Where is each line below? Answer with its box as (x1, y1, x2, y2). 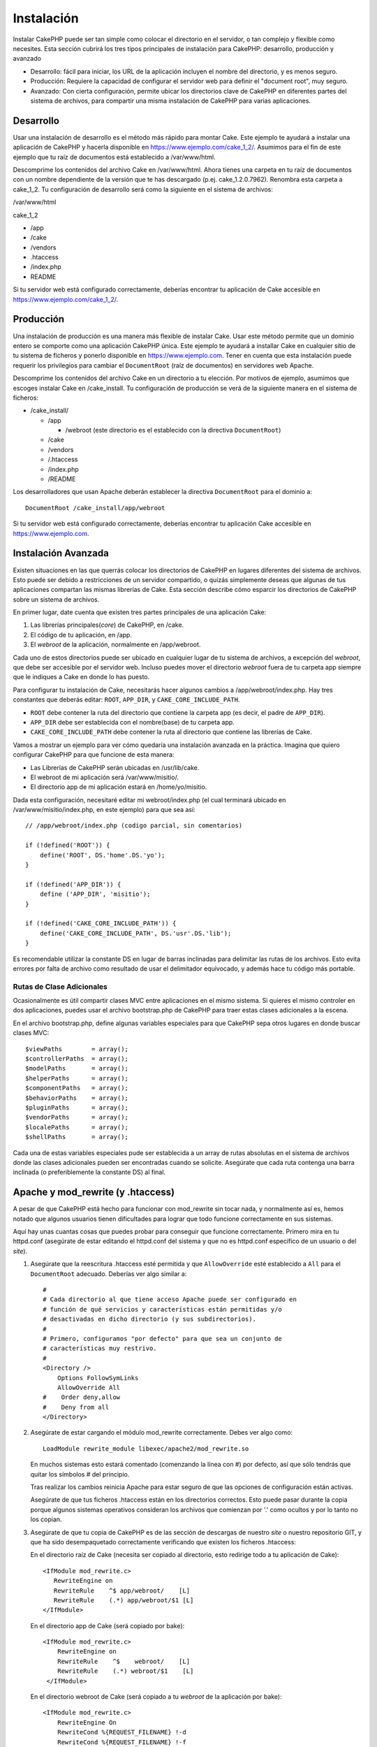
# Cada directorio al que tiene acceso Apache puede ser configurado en (43, 1296, 297, 1303)
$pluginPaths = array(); (25, 1104, 129, 1111)
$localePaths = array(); (25, 1123, 129, 1131)
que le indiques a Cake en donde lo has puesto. (13, 673, 150, 681)
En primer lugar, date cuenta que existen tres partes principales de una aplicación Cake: (13, 608, 267, 616)
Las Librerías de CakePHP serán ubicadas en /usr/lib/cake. (30, 763, 200, 771)
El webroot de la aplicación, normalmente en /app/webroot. (30, 640, 201, 649)
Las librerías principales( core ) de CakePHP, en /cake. (30, 621, 184, 629)
